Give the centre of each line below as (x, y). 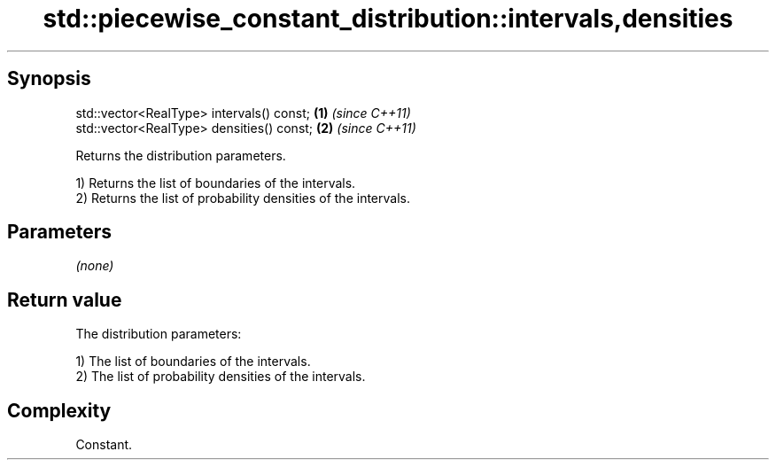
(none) (95, 266)
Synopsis (49, 79)
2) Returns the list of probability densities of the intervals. (243, 198)
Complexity (59, 410)
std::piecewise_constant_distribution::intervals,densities (388, 19)
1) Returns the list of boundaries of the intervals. (216, 183)
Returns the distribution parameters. (181, 155)
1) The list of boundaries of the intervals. (193, 362)
